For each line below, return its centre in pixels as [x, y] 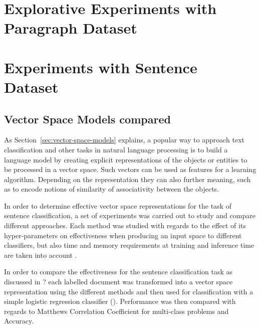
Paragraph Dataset [71, 28]
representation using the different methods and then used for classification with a [129, 291]
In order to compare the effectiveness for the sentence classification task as [118, 272]
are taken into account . [41, 255]
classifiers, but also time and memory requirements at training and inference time [129, 245]
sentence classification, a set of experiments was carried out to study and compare [130, 215]
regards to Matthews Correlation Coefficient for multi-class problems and [116, 311]
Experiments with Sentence [101, 67]
